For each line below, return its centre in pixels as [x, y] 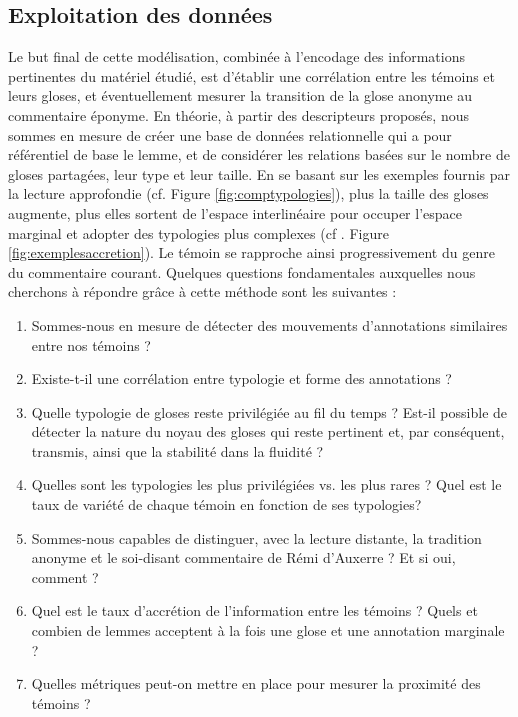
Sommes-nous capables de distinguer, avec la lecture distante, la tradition [256, 537]
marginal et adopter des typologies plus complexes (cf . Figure [198, 232]
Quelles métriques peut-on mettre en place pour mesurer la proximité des [256, 683]
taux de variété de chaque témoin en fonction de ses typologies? [226, 504]
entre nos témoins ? [91, 344]
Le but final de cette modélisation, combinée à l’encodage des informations [237, 56]
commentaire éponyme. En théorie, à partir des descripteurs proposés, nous [238, 114]
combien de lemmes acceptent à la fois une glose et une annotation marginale [268, 630]
